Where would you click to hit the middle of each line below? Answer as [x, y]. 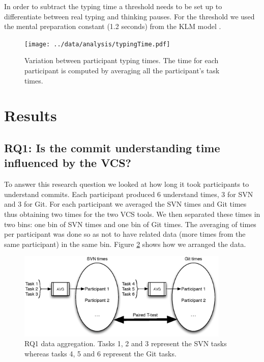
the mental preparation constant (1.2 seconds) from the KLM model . [113, 26]
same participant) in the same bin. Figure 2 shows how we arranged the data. [125, 244]
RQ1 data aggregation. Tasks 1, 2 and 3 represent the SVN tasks [126, 343]
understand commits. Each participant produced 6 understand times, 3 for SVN [129, 194]
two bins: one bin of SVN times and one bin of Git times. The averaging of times [130, 224]
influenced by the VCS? [68, 163]
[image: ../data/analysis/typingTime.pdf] [97, 44]
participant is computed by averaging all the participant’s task [122, 71]
